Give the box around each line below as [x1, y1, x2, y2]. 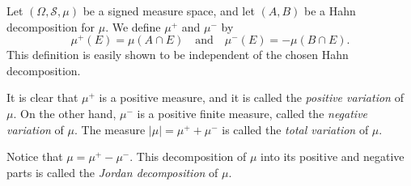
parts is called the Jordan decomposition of [6, 163, 218, 180]
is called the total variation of [222, 120, 369, 137]
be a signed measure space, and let [83, 2, 255, 19]
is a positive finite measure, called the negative [137, 105, 368, 122]
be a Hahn [304, 2, 356, 19]
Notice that [6, 148, 63, 165]
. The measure [74, 120, 146, 137]
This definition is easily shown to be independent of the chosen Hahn [6, 46, 349, 63]
